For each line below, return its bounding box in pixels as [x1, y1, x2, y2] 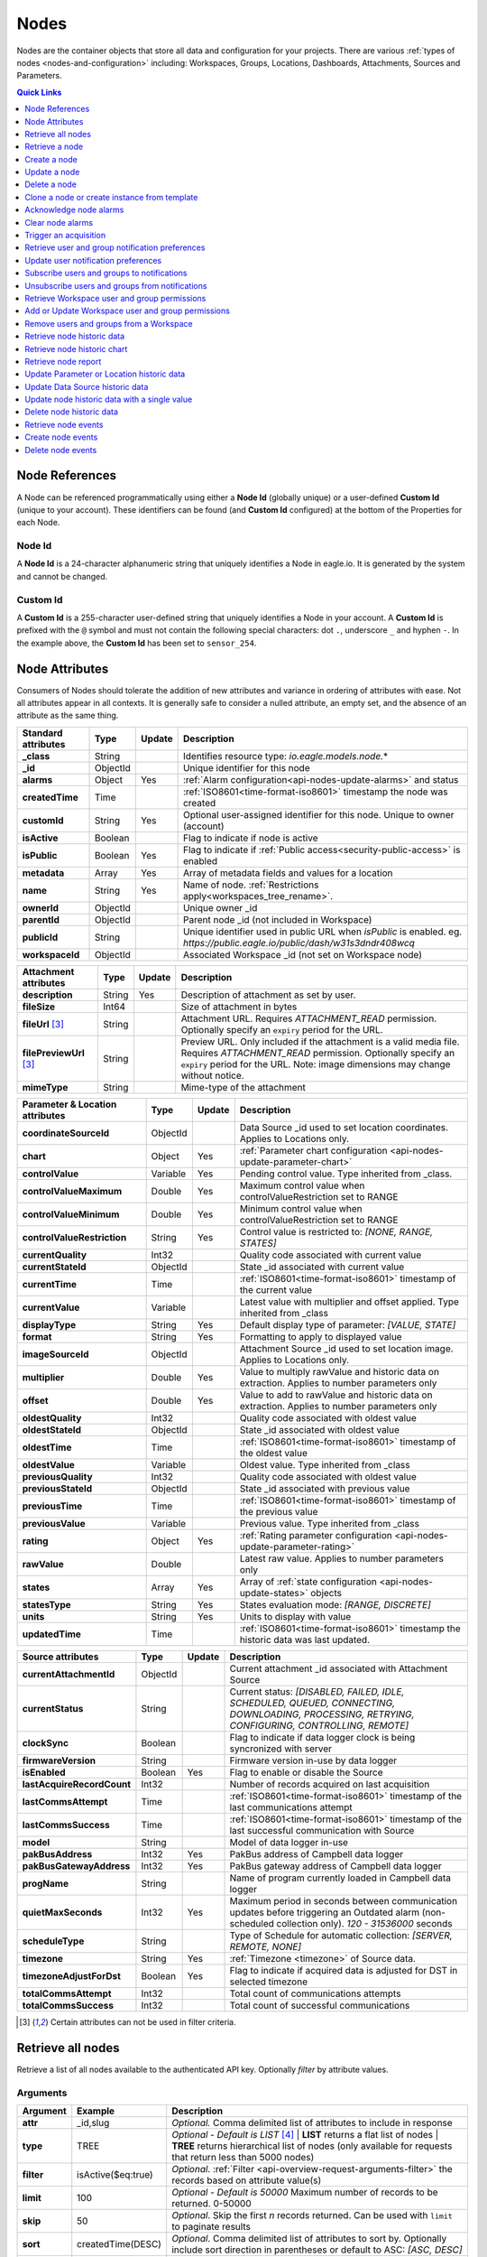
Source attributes [22, 1650, 99, 1663]
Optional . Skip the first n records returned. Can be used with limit [171, 2208, 453, 2221]
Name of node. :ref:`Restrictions [182, 878, 319, 891]
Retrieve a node [24, 141, 84, 153]
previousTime [22, 1500, 83, 1512]
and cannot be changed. [16, 571, 108, 581]
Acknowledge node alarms [24, 204, 124, 216]
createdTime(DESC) [77, 2237, 162, 2250]
